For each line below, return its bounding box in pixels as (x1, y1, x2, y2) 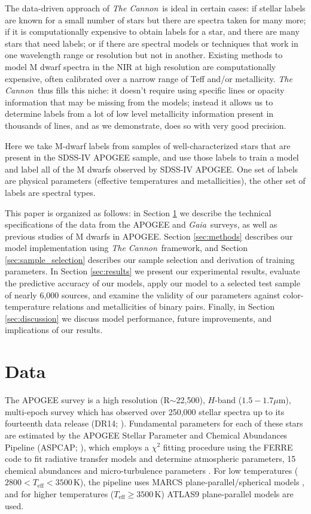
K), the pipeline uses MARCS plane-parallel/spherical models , (73, 476, 304, 488)
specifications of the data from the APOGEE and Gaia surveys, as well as (5, 218, 278, 231)
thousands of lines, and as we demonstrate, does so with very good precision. (5, 119, 286, 131)
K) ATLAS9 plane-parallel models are (154, 487, 294, 500)
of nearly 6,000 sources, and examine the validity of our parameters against (5, 288, 280, 301)
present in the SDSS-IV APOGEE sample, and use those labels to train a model (5, 151, 299, 164)
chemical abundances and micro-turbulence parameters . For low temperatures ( (5, 464, 298, 476)
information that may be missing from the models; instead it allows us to (5, 95, 273, 108)
